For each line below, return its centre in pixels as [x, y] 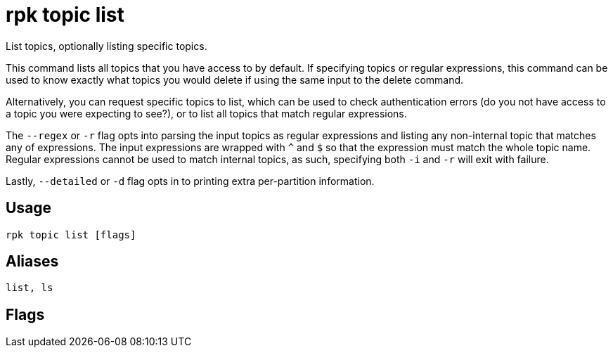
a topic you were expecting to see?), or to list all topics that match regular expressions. [206, 113]
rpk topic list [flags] [71, 235]
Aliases [32, 262]
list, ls [30, 288]
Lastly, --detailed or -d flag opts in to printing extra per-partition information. [190, 181]
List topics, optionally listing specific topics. [107, 46]
